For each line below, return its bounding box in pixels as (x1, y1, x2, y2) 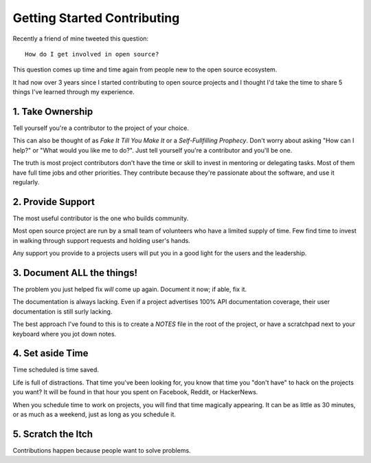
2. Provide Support (12, 196, 95, 208)
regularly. (12, 177, 40, 186)
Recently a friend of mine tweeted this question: (12, 34, 149, 43)
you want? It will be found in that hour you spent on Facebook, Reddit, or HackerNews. (12, 388, 258, 396)
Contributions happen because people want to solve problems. (12, 446, 192, 454)
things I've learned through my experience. (12, 88, 135, 96)
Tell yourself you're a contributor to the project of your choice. (12, 124, 189, 132)
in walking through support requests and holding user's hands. (12, 236, 190, 244)
